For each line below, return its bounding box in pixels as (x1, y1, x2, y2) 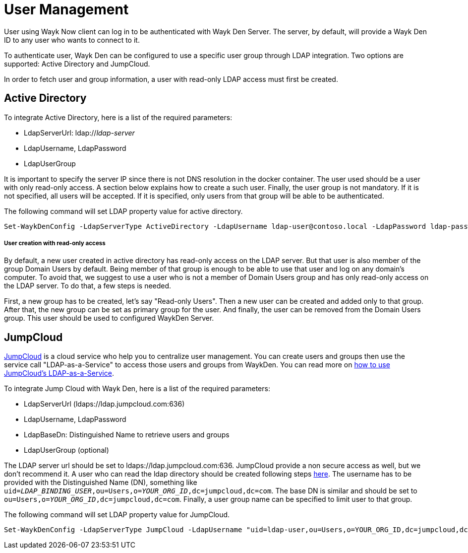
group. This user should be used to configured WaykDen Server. (4, 314, 214, 323)
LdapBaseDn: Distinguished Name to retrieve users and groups (24, 430, 230, 439)
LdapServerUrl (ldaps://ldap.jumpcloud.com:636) (24, 400, 185, 409)
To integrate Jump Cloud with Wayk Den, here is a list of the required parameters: (4, 384, 270, 393)
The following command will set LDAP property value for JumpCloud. (4, 510, 230, 519)
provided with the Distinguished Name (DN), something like (4, 478, 197, 487)
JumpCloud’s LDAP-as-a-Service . (4, 369, 114, 378)
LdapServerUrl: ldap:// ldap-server (24, 128, 135, 137)
